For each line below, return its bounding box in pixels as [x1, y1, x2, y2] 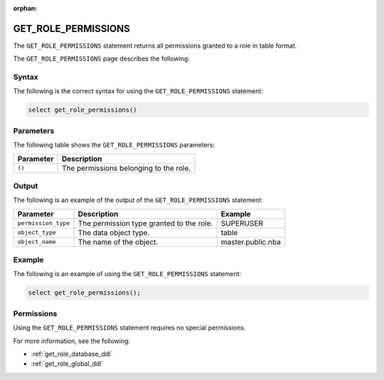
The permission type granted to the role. [78, 218, 213, 228]
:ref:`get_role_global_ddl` [31, 359, 104, 368]
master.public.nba [220, 237, 281, 247]
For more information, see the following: [13, 337, 131, 345]
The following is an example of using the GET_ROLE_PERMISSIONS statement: [13, 270, 242, 278]
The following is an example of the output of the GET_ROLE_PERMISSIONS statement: [13, 196, 263, 204]
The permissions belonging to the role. [61, 163, 191, 173]
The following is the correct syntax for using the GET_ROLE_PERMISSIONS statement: [13, 87, 263, 95]
